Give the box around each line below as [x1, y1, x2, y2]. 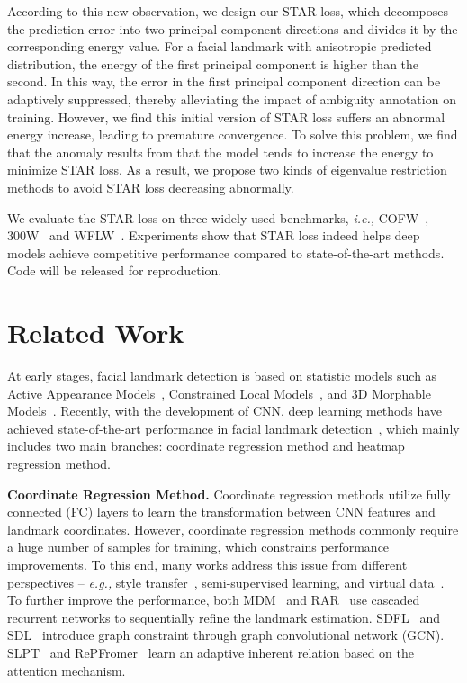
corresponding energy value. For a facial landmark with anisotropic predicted [7, 37, 432, 56]
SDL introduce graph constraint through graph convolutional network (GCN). [7, 625, 445, 644]
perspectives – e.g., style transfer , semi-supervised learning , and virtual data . [7, 572, 445, 591]
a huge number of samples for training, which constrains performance [7, 537, 390, 556]
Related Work [7, 314, 184, 351]
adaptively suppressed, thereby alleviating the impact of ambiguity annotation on [7, 89, 456, 108]
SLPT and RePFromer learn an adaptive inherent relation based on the [7, 643, 415, 661]
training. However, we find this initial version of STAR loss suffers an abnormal [7, 107, 445, 126]
